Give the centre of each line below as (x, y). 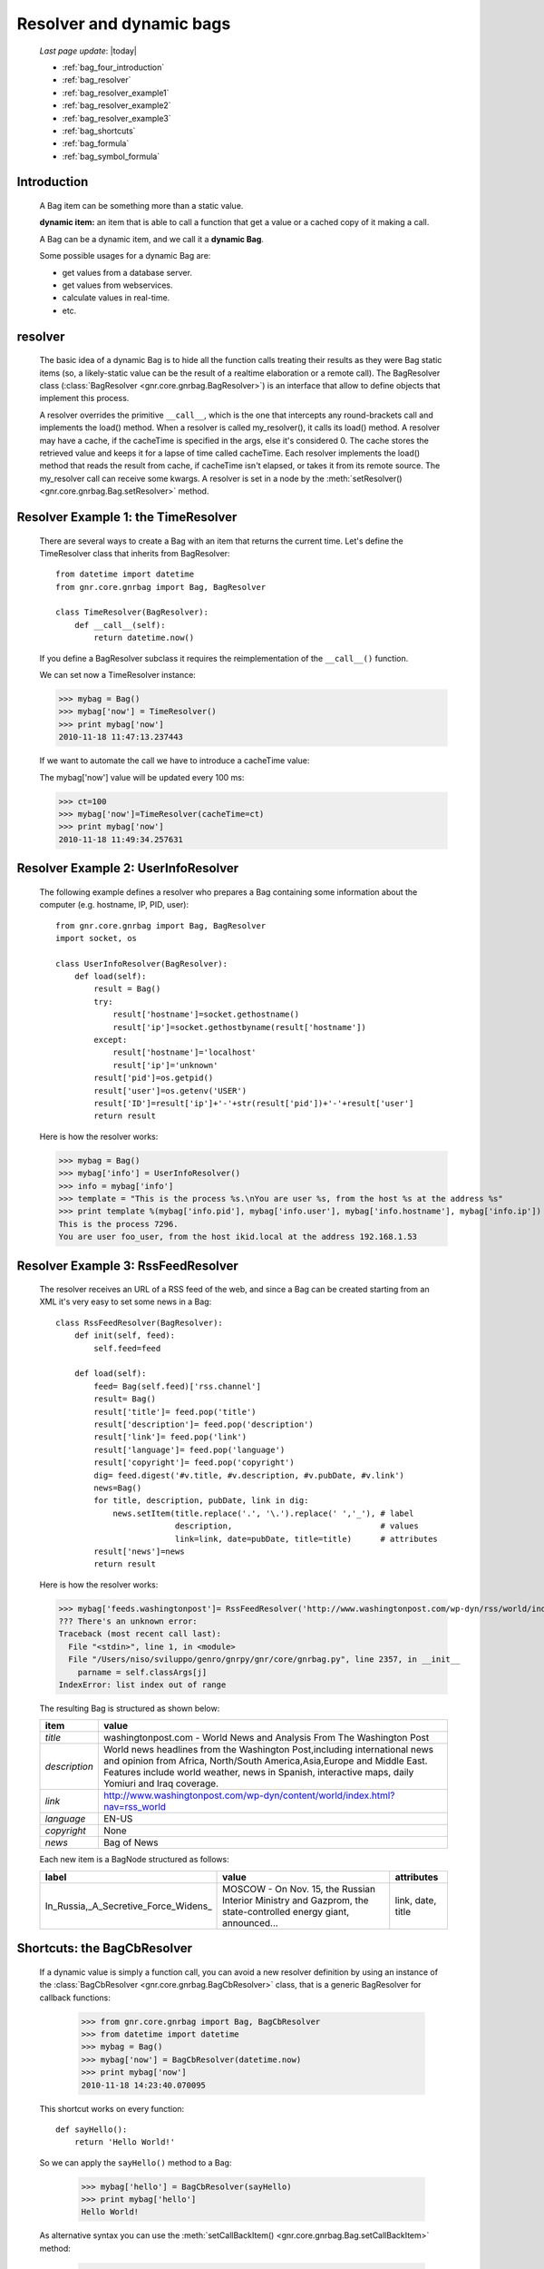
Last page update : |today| (88, 51)
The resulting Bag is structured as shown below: (130, 1708)
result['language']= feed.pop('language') (189, 1449)
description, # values (296, 1526)
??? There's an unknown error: (128, 1621)
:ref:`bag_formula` (96, 143)
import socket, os (97, 938)
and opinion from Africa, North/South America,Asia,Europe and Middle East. (265, 1761)
